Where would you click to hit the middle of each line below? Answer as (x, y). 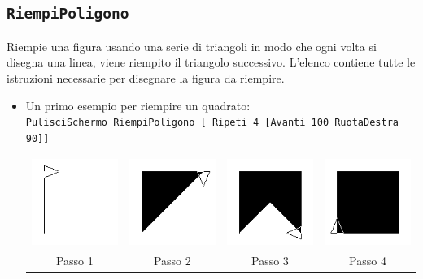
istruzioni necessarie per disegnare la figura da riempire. (146, 77)
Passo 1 (74, 261)
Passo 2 (172, 261)
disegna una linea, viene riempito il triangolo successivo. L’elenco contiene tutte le (211, 62)
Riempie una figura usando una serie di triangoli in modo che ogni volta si (192, 46)
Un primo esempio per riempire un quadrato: (138, 105)
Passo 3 (270, 261)
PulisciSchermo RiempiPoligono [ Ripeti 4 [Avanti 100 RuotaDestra (212, 123)
